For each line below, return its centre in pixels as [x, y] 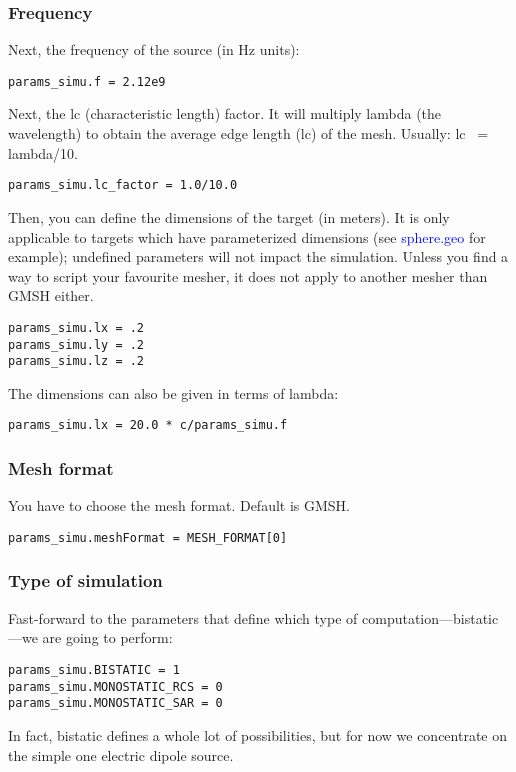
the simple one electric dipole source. [121, 754]
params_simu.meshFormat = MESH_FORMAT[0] [148, 537]
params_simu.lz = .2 [76, 361]
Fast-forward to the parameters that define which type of [183, 617]
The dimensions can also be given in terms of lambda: [173, 392]
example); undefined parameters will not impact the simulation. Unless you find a [258, 256]
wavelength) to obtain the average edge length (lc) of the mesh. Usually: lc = [248, 133]
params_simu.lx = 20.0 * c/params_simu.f [148, 425]
